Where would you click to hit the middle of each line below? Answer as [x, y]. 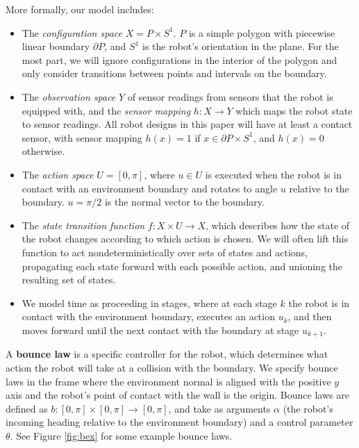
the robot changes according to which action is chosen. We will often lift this [185, 239]
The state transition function [83, 225]
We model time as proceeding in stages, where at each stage [149, 302]
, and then [310, 316]
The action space [58, 174]
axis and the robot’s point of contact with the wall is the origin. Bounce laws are [177, 395]
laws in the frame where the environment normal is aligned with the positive [168, 381]
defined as [27, 408]
